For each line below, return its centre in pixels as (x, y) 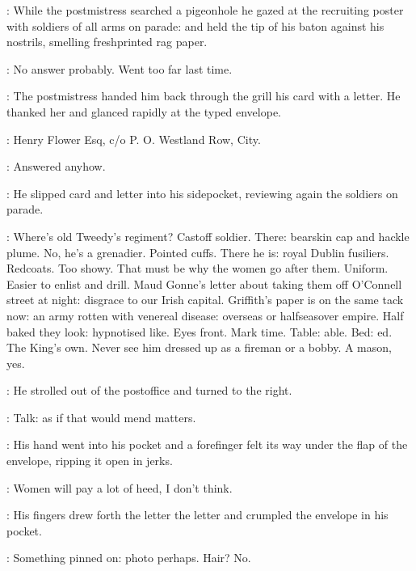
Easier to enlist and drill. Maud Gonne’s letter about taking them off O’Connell (204, 283)
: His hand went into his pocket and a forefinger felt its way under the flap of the (207, 444)
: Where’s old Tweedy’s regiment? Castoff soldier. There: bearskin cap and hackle (208, 236)
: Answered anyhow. (56, 166)
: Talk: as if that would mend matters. (101, 417)
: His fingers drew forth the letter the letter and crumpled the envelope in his (197, 515)
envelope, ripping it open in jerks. (90, 461)
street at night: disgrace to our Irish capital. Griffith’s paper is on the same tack (205, 300)
